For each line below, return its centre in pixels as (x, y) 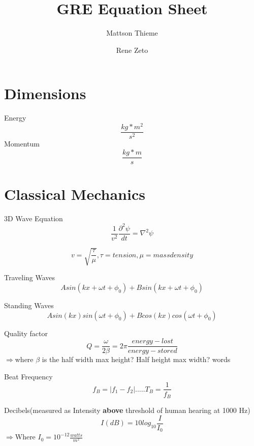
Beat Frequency (28, 376)
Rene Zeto (132, 50)
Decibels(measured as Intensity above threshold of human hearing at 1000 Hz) (127, 410)
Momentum (22, 143)
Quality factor (26, 333)
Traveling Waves (30, 277)
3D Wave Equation (34, 218)
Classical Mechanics (75, 194)
